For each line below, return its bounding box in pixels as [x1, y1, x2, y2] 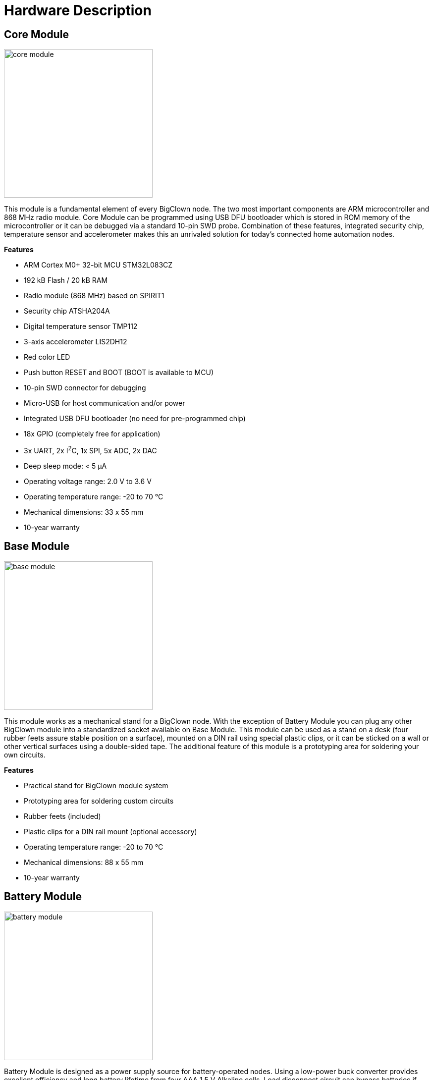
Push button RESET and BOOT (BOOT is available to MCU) [24, 368, 214, 377]
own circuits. [4, 750, 46, 759]
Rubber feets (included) [24, 811, 101, 820]
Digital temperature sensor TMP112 [24, 322, 138, 331]
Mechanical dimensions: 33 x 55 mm [24, 507, 144, 516]
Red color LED [24, 353, 70, 362]
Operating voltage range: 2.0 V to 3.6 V [24, 477, 152, 486]
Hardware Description [4, 2, 152, 19]
